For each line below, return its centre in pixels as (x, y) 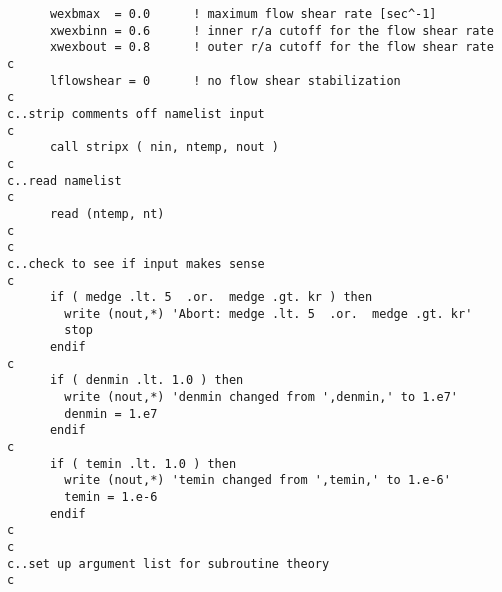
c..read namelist (64, 180)
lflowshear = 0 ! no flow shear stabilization (225, 80)
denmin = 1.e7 (111, 413)
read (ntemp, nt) (107, 213)
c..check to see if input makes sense (136, 263)
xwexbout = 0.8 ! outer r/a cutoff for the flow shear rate (271, 47)
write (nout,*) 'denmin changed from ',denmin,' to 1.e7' (261, 397)
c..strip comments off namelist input (136, 113)
